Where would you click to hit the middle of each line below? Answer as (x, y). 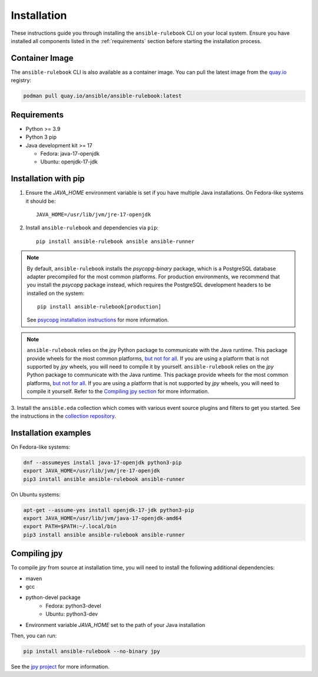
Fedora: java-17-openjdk (70, 153)
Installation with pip (48, 179)
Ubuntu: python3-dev (72, 614)
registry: (21, 80)
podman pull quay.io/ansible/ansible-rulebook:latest (102, 96)
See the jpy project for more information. (60, 667)
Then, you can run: (34, 636)
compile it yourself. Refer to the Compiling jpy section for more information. (118, 392)
